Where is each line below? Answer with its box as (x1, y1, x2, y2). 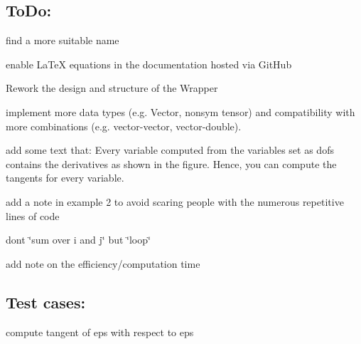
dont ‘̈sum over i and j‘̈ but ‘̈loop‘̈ (6, 232, 151, 247)
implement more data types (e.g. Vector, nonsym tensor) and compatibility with (6, 104, 355, 119)
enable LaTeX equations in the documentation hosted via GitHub (6, 56, 292, 71)
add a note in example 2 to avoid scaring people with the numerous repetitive (6, 194, 344, 209)
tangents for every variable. (6, 170, 124, 185)
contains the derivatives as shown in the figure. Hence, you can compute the (6, 156, 337, 171)
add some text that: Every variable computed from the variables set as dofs (6, 142, 334, 157)
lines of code (6, 208, 60, 223)
